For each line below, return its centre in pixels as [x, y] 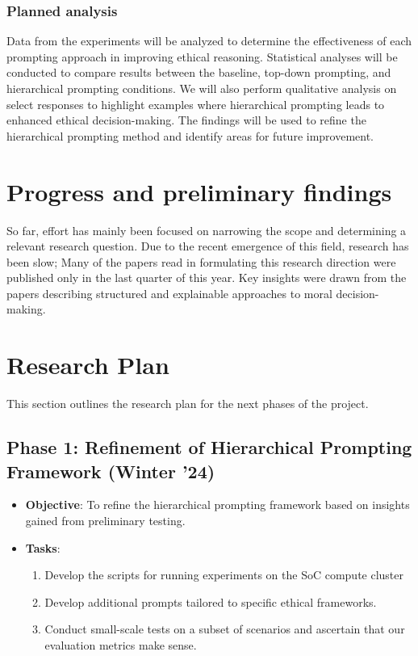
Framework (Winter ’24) [111, 471]
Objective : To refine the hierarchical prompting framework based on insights [217, 505]
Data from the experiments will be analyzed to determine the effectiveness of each [209, 41]
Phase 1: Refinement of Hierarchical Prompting [209, 447]
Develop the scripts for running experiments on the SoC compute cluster [224, 575]
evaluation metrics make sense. [121, 644]
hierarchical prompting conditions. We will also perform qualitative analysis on [202, 88]
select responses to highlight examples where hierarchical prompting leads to [196, 104]
